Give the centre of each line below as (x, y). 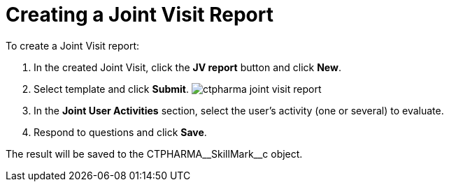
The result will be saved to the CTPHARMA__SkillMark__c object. (154, 154)
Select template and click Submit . (111, 89)
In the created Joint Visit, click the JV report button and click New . (187, 67)
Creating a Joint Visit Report (140, 15)
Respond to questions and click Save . (120, 132)
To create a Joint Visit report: (72, 45)
